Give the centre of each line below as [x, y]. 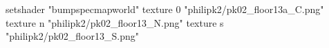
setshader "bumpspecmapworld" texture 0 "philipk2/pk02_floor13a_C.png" [165, 9]
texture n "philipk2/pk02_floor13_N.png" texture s [115, 22]
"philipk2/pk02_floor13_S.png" [72, 36]
